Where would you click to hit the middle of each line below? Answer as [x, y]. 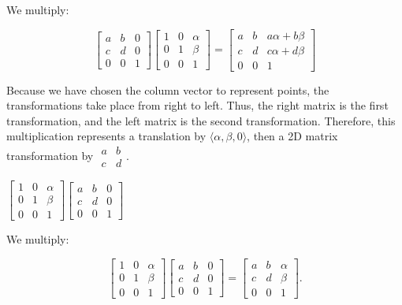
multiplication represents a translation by [106, 136]
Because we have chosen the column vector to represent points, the [168, 89]
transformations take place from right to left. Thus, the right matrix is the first [197, 105]
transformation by [50, 155]
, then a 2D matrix [292, 136]
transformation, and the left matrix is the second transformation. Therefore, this [201, 120]
